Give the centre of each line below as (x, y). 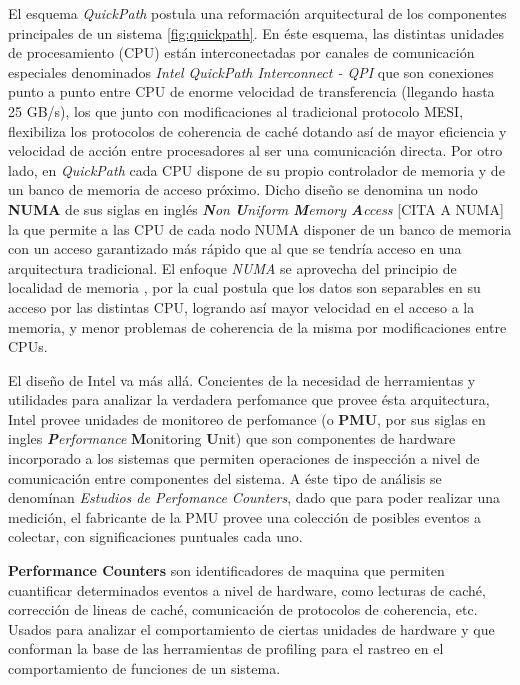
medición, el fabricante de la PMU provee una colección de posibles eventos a (244, 516)
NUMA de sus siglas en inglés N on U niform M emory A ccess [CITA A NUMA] (256, 208)
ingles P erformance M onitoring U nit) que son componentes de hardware (232, 438)
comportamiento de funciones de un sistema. (144, 668)
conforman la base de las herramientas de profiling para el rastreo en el (226, 648)
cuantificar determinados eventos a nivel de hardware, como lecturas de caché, (247, 589)
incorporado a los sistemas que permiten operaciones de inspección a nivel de (244, 458)
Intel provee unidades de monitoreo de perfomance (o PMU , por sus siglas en (247, 418)
